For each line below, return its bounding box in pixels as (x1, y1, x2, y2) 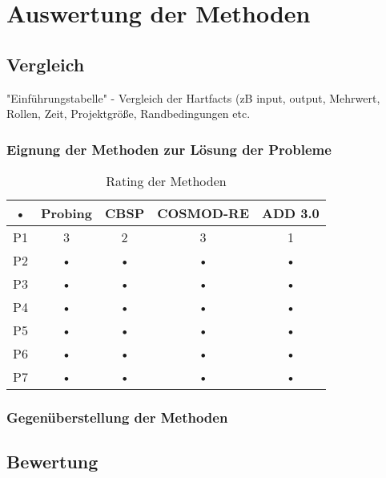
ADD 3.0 (262, 203, 320, 222)
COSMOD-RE (157, 203, 250, 222)
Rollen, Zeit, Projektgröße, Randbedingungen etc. (6, 105, 251, 122)
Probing (40, 203, 93, 222)
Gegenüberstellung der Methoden (6, 407, 228, 427)
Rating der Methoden (106, 171, 227, 190)
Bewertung (6, 449, 99, 474)
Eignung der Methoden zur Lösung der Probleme (6, 139, 332, 159)
